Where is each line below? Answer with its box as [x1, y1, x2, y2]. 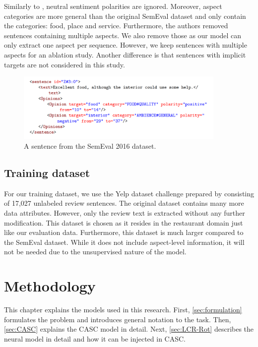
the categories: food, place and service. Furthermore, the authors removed [4, 20, 228, 31]
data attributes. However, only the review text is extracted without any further [4, 208, 245, 218]
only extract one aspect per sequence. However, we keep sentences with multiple [4, 40, 247, 50]
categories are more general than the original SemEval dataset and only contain [4, 10, 246, 21]
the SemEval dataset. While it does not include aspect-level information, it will [4, 236, 245, 247]
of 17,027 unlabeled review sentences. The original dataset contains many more [4, 198, 244, 208]
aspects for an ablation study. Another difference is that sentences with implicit [4, 49, 246, 59]
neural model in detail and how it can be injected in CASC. [4, 333, 186, 344]
